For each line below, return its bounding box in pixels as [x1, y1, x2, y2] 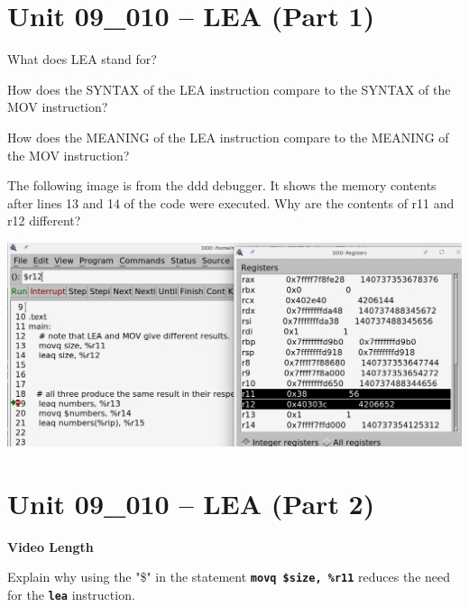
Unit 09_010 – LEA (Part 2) [7, 484, 375, 521]
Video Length [7, 537, 94, 556]
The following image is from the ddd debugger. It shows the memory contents [7, 176, 437, 195]
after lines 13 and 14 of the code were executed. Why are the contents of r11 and [7, 193, 455, 212]
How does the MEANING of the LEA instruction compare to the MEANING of [7, 127, 449, 146]
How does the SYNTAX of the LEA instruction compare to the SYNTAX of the [7, 79, 451, 98]
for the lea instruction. [7, 584, 135, 603]
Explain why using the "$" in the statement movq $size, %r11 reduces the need [7, 567, 451, 586]
